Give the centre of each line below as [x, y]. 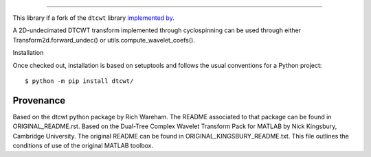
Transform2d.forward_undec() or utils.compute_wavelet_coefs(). [104, 40]
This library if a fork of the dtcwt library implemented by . [93, 18]
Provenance [39, 100]
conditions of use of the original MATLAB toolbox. [83, 146]
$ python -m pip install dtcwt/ [79, 81]
